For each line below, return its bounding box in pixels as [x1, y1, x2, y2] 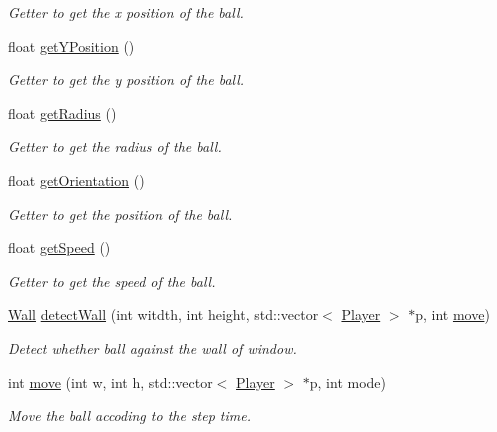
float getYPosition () [8, 35, 135, 56]
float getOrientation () [8, 169, 145, 190]
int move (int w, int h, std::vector [8, 371, 213, 392]
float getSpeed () [8, 237, 111, 258]
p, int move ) [415, 304, 490, 325]
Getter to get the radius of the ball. [8, 136, 222, 157]
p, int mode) [309, 371, 387, 392]
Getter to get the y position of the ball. [8, 69, 245, 90]
